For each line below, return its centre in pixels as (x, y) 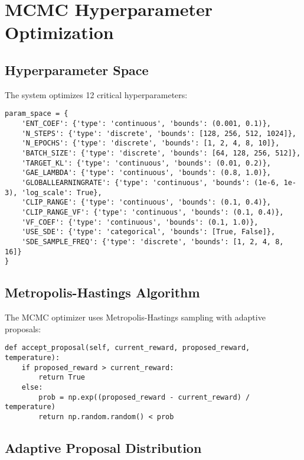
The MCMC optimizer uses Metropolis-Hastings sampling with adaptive (135, 317)
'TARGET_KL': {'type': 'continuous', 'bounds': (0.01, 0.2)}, (146, 163)
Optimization (59, 32)
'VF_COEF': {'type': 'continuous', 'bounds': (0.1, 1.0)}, (140, 222)
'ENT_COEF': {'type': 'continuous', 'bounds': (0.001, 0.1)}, (146, 124)
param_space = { (37, 114)
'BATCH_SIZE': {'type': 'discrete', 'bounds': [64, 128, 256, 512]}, (161, 153)
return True (62, 378)
